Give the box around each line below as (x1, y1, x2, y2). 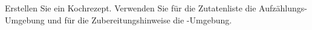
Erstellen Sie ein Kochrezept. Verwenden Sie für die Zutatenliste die (5, 2, 256, 14)
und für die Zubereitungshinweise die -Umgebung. (47, 13, 232, 26)
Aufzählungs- (259, 2, 307, 14)
